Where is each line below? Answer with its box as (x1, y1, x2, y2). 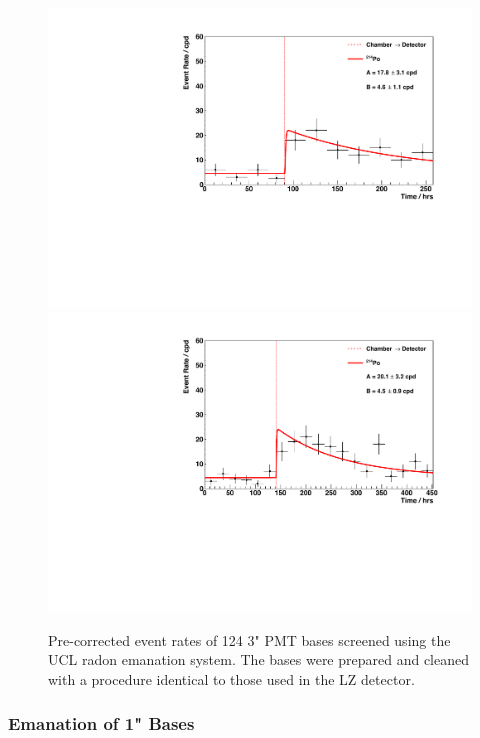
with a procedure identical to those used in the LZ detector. (48, 668, 415, 689)
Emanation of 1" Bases (8, 711, 195, 736)
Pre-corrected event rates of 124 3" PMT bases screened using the (48, 629, 451, 650)
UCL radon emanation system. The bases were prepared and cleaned (48, 649, 470, 670)
